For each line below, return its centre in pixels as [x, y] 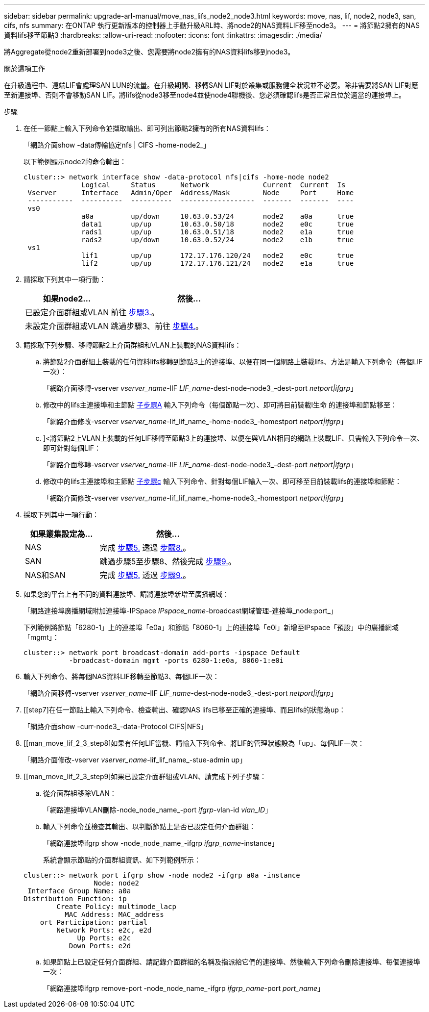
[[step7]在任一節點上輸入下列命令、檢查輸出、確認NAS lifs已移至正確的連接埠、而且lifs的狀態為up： [185, 710]
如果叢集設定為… [61, 534]
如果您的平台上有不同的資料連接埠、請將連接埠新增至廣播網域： [126, 594]
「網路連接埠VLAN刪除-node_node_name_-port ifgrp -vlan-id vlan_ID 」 [158, 810]
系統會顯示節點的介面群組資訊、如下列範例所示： [122, 860]
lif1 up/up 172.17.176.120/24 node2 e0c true [218, 255]
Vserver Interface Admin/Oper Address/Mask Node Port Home [191, 193]
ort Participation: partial [94, 922]
